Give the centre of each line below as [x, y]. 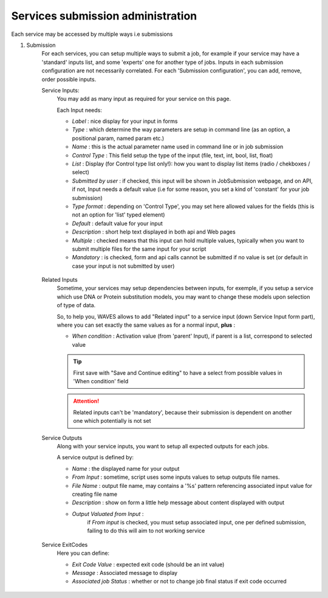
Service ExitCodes [65, 544]
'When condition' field [101, 381]
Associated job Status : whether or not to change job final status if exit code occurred [179, 582]
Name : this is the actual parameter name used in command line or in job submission [178, 147]
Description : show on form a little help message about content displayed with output [178, 502]
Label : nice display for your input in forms [125, 121]
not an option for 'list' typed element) [118, 215]
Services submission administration [104, 16]
